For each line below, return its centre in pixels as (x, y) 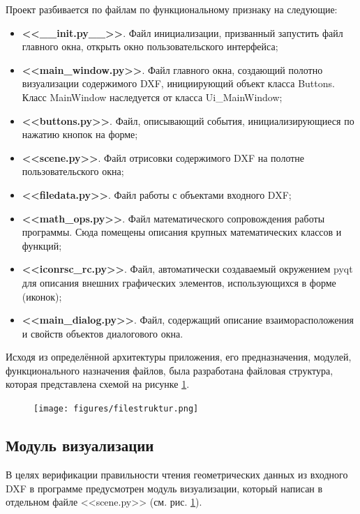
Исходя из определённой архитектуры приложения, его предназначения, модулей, (179, 357)
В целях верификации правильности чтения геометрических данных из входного (177, 474)
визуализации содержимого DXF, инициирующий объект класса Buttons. (178, 83)
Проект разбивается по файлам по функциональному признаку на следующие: (172, 9)
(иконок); (42, 296)
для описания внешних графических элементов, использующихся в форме (179, 282)
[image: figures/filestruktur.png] (116, 409)
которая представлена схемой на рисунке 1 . (98, 384)
